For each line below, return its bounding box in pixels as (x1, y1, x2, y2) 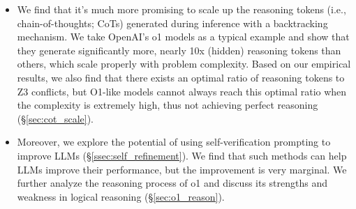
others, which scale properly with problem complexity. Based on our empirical (17, 56, 351, 71)
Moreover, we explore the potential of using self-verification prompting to (17, 134, 331, 149)
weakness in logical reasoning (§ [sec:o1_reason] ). (17, 189, 225, 203)
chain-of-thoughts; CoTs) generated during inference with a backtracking (17, 15, 328, 30)
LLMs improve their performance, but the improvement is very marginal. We (17, 162, 347, 176)
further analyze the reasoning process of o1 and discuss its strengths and (17, 176, 328, 190)
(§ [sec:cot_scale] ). (17, 111, 94, 125)
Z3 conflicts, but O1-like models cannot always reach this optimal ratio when (17, 84, 347, 98)
